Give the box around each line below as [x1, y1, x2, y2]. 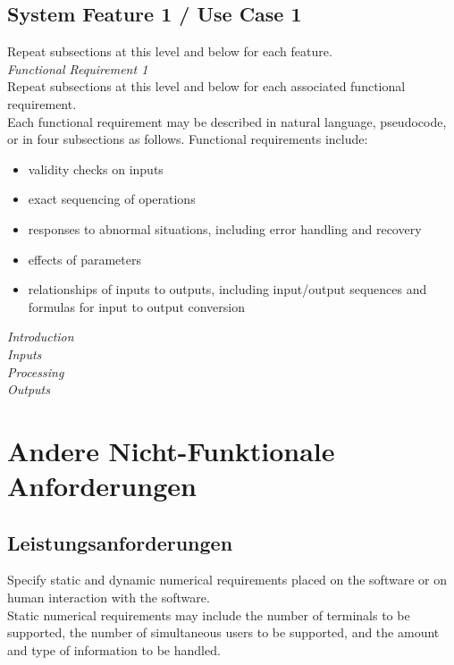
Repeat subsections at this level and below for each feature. [7, 42, 332, 61]
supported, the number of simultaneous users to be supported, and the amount [7, 623, 440, 642]
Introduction [7, 327, 74, 346]
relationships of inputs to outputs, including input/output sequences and [28, 280, 427, 299]
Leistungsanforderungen [7, 528, 233, 556]
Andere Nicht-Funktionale [7, 432, 335, 468]
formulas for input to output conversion [28, 297, 245, 316]
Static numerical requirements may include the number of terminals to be [7, 605, 410, 624]
